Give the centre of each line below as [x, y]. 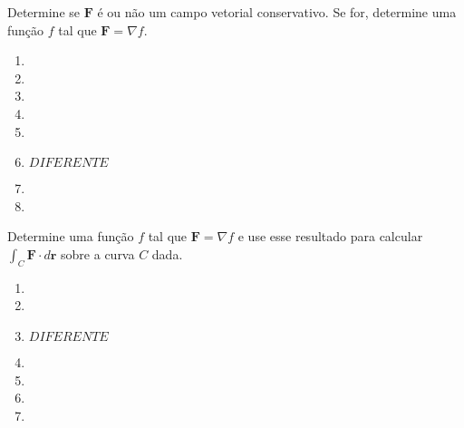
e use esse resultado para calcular [330, 236]
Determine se [44, 12]
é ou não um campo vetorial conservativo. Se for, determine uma [277, 12]
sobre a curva [98, 253]
